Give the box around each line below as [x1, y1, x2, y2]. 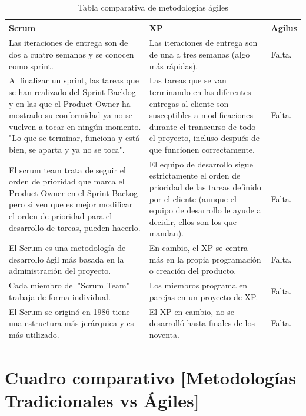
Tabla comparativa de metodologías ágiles [78, 1, 228, 13]
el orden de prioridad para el [9, 210, 112, 222]
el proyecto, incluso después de [149, 132, 260, 144]
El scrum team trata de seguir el [9, 163, 126, 176]
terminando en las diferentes [149, 86, 251, 98]
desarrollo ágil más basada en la [9, 253, 124, 265]
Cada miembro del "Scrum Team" [9, 279, 129, 291]
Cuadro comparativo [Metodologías [5, 365, 297, 390]
